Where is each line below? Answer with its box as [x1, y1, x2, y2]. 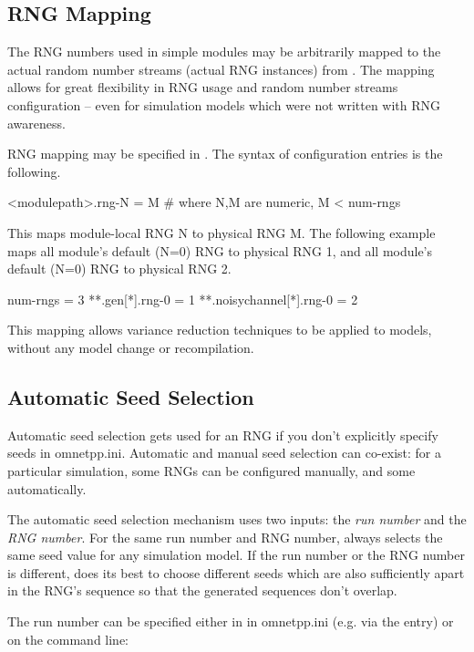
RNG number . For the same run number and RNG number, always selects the [7, 527, 443, 546]
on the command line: [7, 629, 129, 648]
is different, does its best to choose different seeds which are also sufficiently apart [7, 563, 465, 582]
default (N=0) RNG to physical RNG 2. [7, 259, 232, 278]
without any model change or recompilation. [7, 337, 254, 357]
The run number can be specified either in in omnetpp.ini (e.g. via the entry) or [7, 612, 454, 631]
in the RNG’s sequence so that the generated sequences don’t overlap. [7, 581, 397, 600]
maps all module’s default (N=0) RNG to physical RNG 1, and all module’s [7, 241, 433, 260]
